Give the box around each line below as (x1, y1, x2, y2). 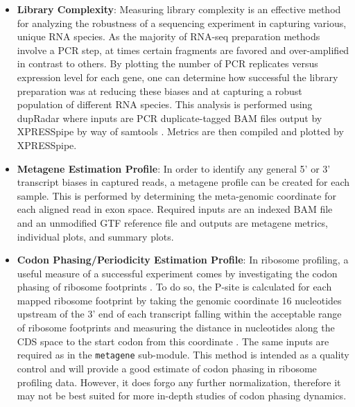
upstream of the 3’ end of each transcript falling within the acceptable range (17, 306, 342, 321)
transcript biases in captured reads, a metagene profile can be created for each (17, 175, 350, 189)
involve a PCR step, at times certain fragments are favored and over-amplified (17, 42, 349, 57)
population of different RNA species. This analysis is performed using (17, 97, 313, 112)
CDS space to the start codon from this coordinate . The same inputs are (17, 334, 329, 348)
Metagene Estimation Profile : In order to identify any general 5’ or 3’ (17, 161, 331, 175)
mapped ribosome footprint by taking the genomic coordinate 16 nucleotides (17, 293, 342, 307)
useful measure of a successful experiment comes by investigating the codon (17, 266, 338, 280)
